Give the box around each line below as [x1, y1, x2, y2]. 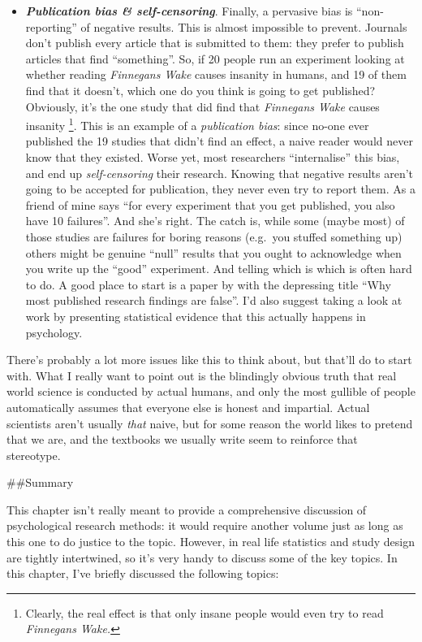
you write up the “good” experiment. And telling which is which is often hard [25, 260, 412, 277]
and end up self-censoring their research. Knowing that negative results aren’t [25, 164, 414, 181]
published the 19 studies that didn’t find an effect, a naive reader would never [25, 132, 413, 150]
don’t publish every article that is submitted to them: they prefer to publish [25, 34, 404, 51]
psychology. [25, 323, 83, 341]
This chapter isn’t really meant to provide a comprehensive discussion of [6, 501, 367, 518]
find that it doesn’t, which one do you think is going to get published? [25, 81, 376, 98]
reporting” [25, 18, 77, 35]
